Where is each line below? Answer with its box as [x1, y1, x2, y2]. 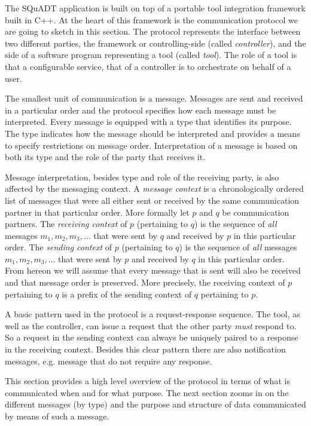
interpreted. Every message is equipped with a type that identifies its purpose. [5, 115, 292, 128]
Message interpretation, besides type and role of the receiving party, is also [5, 170, 279, 183]
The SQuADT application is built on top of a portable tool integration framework [5, 2, 306, 14]
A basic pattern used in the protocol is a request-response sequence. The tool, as [5, 308, 300, 320]
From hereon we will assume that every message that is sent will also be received [5, 264, 301, 277]
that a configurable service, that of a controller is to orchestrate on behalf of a [5, 60, 291, 72]
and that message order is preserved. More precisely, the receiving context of [5, 276, 285, 289]
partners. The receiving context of [5, 217, 127, 230]
